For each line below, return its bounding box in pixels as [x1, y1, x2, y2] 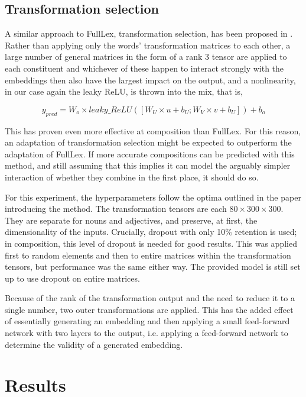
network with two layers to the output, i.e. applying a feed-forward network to [5, 327, 288, 339]
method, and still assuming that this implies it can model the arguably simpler [5, 159, 291, 172]
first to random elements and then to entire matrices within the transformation [5, 248, 291, 261]
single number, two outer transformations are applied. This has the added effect [5, 303, 294, 315]
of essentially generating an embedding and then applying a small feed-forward [5, 315, 290, 327]
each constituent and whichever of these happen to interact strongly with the [5, 62, 284, 74]
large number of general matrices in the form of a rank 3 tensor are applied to [5, 50, 287, 63]
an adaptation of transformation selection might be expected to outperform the [5, 136, 292, 149]
